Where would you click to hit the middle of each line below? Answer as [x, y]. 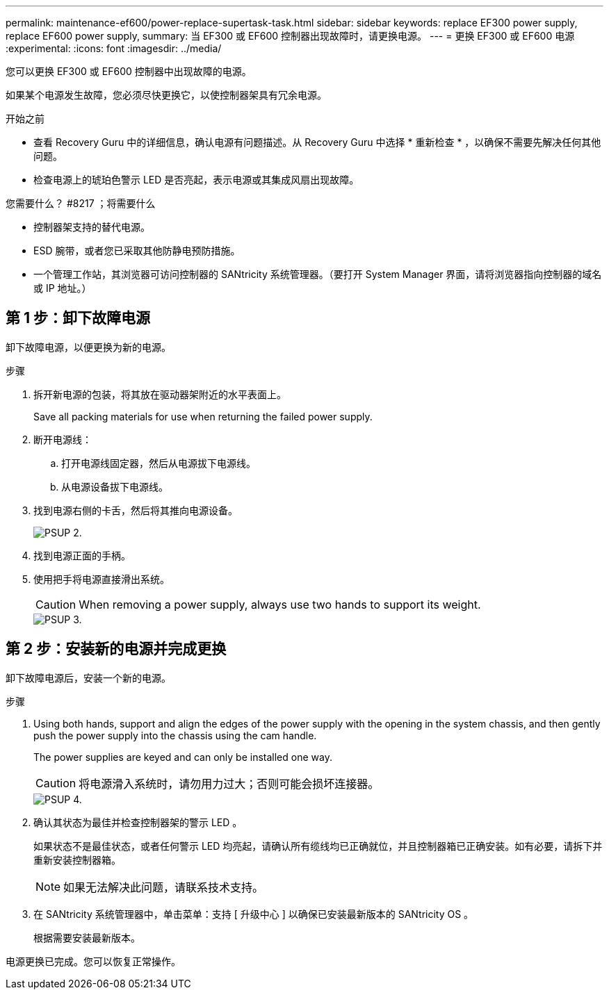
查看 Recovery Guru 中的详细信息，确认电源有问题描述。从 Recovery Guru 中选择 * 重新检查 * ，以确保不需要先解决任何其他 [317, 142]
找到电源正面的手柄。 [82, 555]
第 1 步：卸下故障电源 [78, 318]
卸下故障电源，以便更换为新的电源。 [88, 347]
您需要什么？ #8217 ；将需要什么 [81, 203]
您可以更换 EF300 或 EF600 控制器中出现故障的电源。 [129, 71]
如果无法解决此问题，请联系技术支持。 [164, 887]
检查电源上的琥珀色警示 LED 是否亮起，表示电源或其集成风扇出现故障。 [196, 180]
